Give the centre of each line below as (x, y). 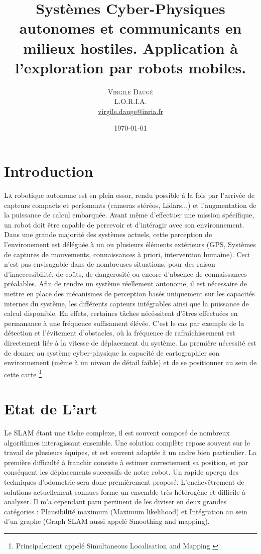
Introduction (49, 171)
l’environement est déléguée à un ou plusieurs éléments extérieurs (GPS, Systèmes (130, 244)
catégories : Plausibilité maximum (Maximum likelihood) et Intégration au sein (126, 511)
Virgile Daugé (130, 91)
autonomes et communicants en (130, 28)
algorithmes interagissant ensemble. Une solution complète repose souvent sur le (127, 442)
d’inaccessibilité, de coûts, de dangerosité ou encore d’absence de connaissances (125, 273)
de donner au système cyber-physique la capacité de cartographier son (112, 352)
